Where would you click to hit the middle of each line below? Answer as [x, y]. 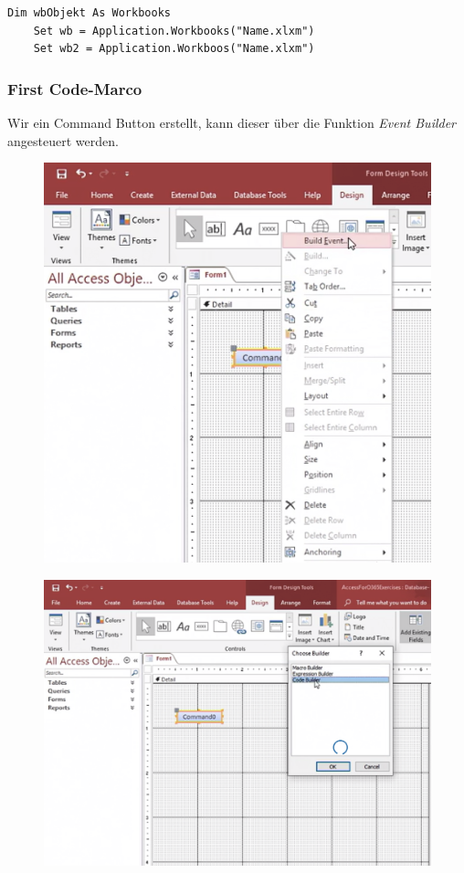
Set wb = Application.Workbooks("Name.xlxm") [174, 31]
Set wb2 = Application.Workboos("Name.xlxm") [174, 49]
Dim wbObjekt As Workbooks [89, 13]
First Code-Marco [75, 88]
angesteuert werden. [63, 140]
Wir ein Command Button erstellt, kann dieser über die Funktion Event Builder [232, 122]
